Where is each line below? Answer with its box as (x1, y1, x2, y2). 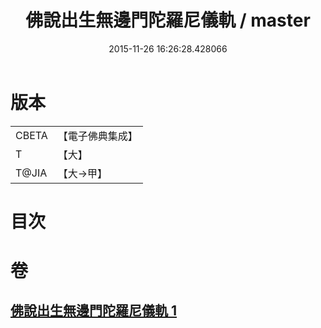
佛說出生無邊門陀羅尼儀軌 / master (25, 9, 311, 32)
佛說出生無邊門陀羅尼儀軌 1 (10, 302, 178, 320)
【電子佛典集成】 (57, 129, 138, 143)
